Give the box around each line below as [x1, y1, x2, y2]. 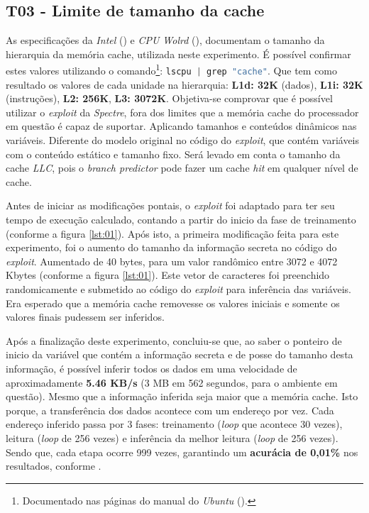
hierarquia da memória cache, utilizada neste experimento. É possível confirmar [6, 46, 351, 61]
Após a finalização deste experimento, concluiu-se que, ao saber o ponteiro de [6, 333, 342, 348]
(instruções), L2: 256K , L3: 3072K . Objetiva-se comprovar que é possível [6, 91, 333, 106]
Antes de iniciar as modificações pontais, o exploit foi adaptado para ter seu [6, 198, 335, 213]
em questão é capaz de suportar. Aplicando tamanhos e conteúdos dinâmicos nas [6, 118, 357, 133]
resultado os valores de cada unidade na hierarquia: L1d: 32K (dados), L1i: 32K [6, 77, 363, 92]
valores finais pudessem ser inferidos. [6, 309, 165, 324]
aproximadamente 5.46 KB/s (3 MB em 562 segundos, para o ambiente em [6, 375, 338, 390]
